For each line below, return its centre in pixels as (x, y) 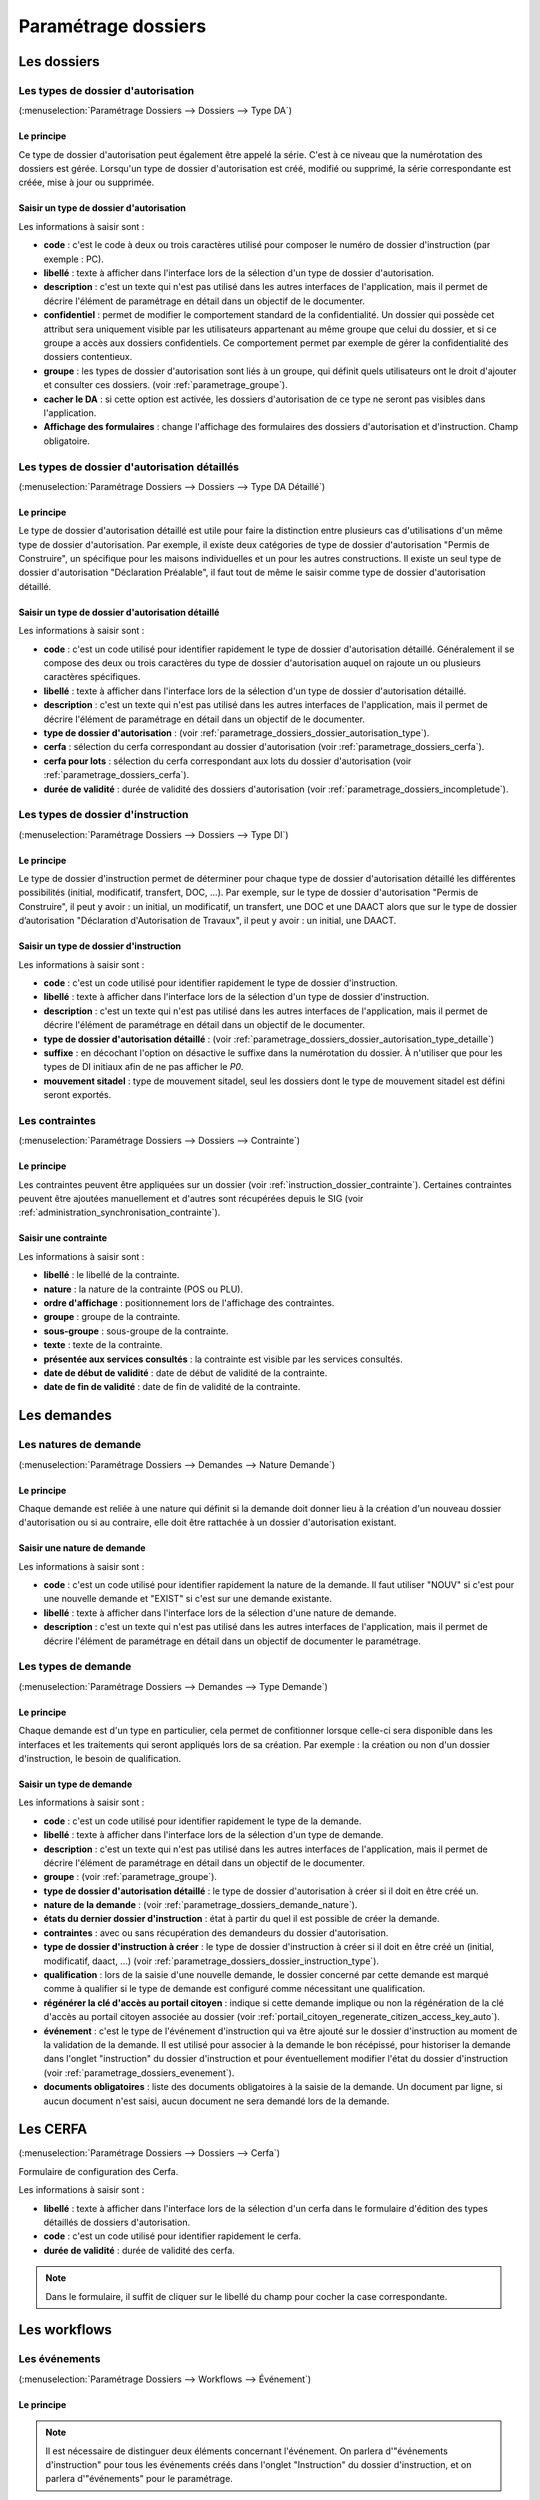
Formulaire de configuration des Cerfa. (98, 2171)
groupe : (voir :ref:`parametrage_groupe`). (130, 1877)
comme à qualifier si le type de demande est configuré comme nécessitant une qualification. (234, 1989)
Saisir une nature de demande (82, 1548)
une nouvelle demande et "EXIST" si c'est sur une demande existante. (187, 1599)
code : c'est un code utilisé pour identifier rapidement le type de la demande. (202, 1821)
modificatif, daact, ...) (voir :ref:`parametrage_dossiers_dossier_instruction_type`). (211, 1961)
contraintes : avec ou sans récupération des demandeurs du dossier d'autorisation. (216, 1932)
